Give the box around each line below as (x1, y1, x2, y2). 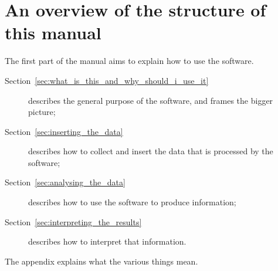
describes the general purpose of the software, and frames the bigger (28, 94, 273, 106)
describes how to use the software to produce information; (28, 196, 236, 208)
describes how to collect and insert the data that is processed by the (28, 145, 273, 157)
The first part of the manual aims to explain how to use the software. (5, 55, 254, 67)
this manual (5, 21, 101, 45)
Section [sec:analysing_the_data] (5, 176, 126, 188)
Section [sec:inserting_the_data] (5, 125, 123, 137)
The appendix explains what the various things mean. (5, 255, 198, 267)
